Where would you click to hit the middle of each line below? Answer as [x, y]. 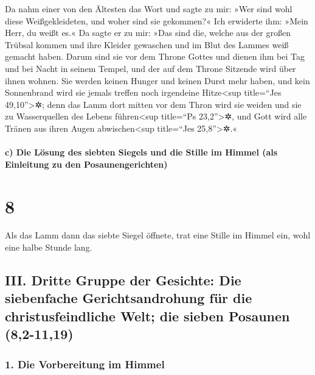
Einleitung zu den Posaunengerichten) [86, 164]
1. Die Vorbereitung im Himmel [85, 364]
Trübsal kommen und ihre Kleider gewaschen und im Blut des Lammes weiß [147, 44]
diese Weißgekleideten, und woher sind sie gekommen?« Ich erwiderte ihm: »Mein [157, 20]
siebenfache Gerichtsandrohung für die [129, 298]
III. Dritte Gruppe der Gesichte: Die [123, 280]
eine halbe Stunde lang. [49, 247]
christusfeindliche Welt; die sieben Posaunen [147, 316]
